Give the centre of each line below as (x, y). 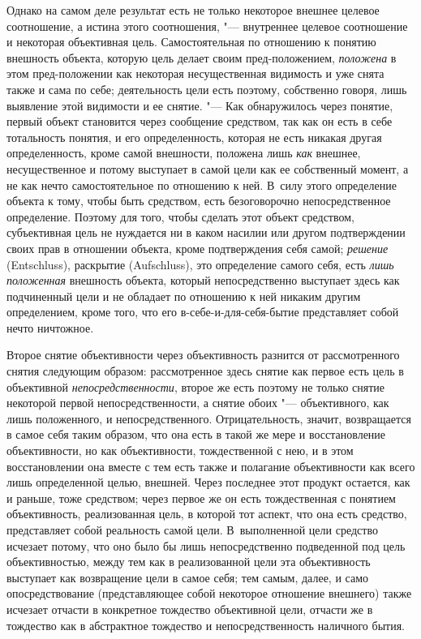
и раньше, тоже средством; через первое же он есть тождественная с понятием (201, 497)
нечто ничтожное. (50, 327)
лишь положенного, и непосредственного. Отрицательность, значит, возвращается (209, 418)
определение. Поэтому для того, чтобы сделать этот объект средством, (180, 216)
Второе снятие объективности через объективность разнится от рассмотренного (203, 355)
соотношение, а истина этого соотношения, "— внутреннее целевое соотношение (207, 26)
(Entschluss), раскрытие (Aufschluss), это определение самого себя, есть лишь (200, 264)
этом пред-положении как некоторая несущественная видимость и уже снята (195, 73)
